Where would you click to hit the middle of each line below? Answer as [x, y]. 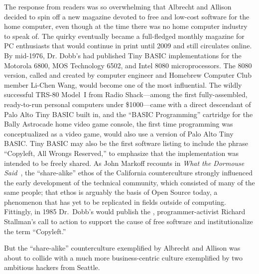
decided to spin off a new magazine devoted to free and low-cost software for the [127, 16]
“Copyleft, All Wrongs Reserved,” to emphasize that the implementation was [122, 153]
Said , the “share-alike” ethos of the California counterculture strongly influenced [129, 173]
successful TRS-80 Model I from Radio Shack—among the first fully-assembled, [126, 94]
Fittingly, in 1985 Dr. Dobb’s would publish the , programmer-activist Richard [125, 211]
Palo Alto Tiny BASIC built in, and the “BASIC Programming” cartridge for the [129, 114]
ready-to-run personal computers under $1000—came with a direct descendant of [128, 104]
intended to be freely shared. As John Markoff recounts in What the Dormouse [124, 163]
